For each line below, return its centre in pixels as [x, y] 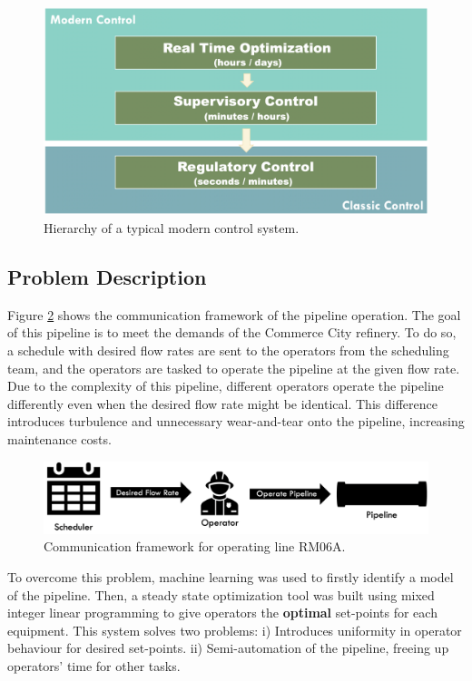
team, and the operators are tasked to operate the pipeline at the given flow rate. [234, 368]
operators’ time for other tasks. [94, 666]
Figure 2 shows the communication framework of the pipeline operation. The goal [234, 314]
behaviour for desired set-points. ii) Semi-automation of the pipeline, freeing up [228, 648]
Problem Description [107, 276]
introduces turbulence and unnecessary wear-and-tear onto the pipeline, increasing [236, 421]
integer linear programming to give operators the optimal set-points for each [222, 613]
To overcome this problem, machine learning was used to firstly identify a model [231, 577]
